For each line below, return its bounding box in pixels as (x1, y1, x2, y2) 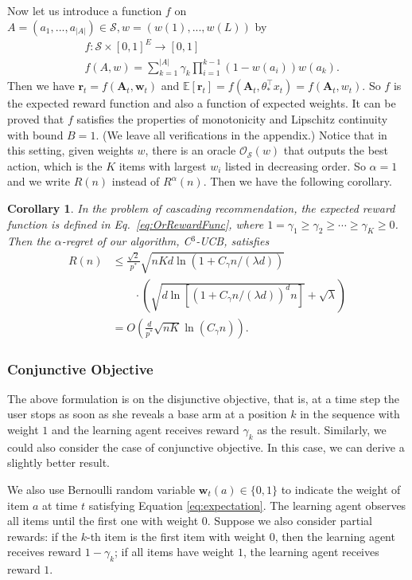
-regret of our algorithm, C (61, 233, 192, 249)
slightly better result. (7, 454, 110, 471)
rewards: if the (7, 527, 78, 544)
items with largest (119, 157, 207, 174)
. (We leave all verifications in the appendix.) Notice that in (95, 126, 387, 143)
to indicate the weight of (281, 480, 401, 497)
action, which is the (7, 157, 103, 174)
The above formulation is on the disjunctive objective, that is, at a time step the (7, 390, 400, 406)
